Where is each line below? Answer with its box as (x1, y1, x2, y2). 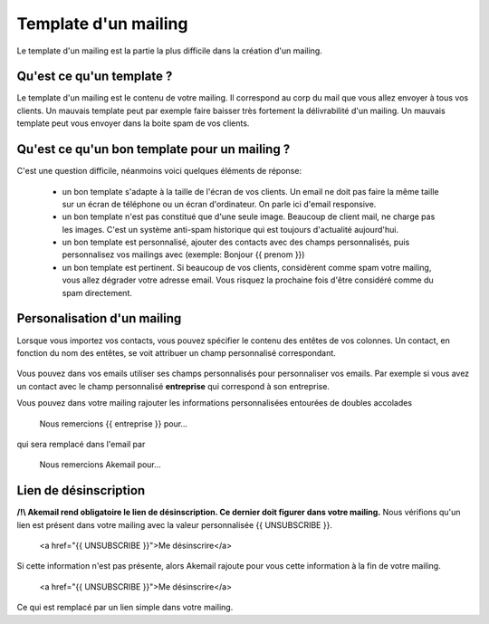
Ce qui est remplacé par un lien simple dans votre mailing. (16, 602, 234, 613)
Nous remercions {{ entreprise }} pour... (39, 418, 188, 429)
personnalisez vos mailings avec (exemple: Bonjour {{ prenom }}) (62, 249, 305, 260)
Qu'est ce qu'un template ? (16, 69, 173, 84)
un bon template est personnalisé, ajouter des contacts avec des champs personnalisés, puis (62, 236, 410, 248)
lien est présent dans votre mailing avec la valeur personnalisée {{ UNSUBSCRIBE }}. (16, 519, 332, 530)
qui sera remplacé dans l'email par (16, 438, 146, 449)
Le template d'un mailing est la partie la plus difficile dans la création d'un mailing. (16, 45, 323, 56)
